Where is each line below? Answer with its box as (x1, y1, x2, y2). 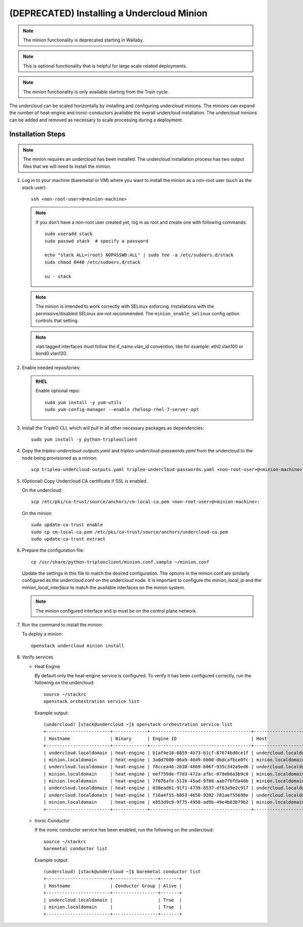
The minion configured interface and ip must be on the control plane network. (35, 608, 197, 614)
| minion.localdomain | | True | (43, 904, 182, 910)
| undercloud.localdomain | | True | (43, 897, 182, 903)
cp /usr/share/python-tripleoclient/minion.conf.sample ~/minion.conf (31, 559, 210, 565)
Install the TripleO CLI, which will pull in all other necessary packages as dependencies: (22, 425, 205, 431)
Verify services (22, 654, 54, 660)
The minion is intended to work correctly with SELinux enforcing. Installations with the (35, 303, 214, 309)
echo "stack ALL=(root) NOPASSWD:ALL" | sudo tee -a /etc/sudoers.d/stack (44, 252, 234, 258)
